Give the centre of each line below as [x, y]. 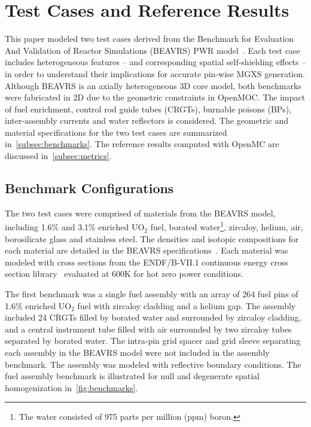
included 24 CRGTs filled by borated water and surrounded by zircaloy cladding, [153, 317]
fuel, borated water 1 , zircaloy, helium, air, [227, 226]
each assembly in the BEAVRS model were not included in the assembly [137, 353]
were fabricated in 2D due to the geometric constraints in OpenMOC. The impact [155, 97]
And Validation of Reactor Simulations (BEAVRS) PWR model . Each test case [153, 50]
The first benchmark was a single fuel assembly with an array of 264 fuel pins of [152, 294]
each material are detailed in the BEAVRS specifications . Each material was [147, 250]
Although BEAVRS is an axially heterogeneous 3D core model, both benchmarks [153, 85]
